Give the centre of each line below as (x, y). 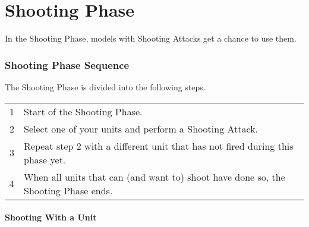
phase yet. (45, 159)
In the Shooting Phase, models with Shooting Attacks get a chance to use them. (151, 38)
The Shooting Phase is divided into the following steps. (105, 86)
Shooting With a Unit (51, 217)
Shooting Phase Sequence (67, 64)
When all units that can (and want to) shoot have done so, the (154, 176)
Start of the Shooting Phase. (83, 111)
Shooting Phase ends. (68, 190)
